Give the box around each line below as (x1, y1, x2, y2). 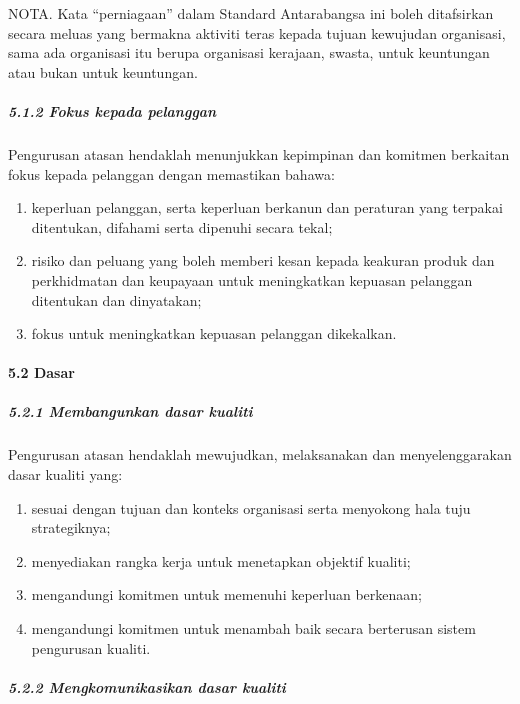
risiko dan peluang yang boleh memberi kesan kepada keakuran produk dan (31, 250, 495, 271)
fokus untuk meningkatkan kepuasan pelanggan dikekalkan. (31, 323, 397, 344)
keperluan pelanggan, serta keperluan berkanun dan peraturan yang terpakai (31, 197, 503, 218)
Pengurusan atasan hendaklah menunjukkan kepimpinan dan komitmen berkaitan (8, 143, 510, 164)
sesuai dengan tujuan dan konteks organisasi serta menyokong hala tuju (31, 497, 471, 518)
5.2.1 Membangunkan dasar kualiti (8, 401, 253, 422)
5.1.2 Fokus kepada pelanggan (8, 100, 217, 121)
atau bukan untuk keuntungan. (8, 61, 198, 82)
